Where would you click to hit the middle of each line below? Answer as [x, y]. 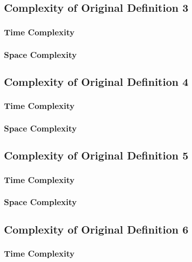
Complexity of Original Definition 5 [96, 155]
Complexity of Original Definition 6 [96, 229]
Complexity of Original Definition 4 [96, 81]
